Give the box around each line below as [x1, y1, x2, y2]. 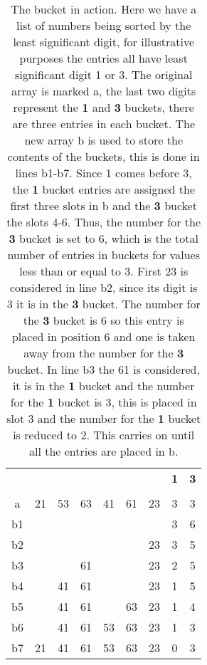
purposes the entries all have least [19, 50, 188, 66]
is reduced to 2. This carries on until [13, 426, 195, 443]
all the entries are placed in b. [28, 443, 179, 459]
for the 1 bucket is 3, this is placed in [10, 394, 197, 410]
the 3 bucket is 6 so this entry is [23, 312, 184, 328]
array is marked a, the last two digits [11, 83, 196, 99]
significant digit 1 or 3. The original [14, 66, 193, 83]
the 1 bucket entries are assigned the [12, 181, 196, 197]
